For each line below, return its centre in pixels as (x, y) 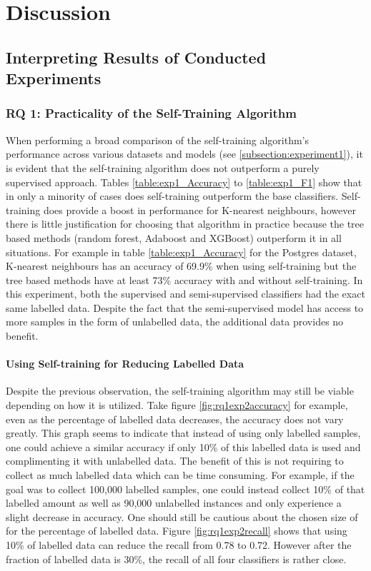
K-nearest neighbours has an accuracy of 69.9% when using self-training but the (181, 266)
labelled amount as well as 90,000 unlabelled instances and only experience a (174, 503)
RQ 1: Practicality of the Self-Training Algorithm (151, 113)
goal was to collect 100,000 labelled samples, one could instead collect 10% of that (185, 489)
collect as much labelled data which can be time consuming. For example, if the (180, 475)
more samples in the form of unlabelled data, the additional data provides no (175, 322)
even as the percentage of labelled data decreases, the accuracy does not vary (175, 419)
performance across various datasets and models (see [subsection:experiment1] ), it (184, 154)
